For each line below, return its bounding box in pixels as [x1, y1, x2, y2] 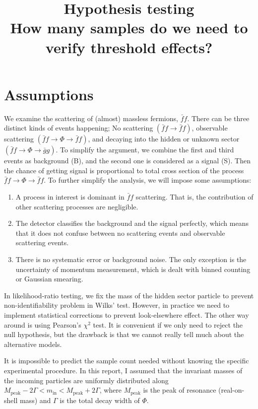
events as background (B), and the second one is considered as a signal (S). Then [4, 155, 251, 166]
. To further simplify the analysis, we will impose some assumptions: [44, 175, 252, 185]
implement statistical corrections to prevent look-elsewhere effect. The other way [4, 310, 249, 320]
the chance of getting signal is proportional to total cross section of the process [4, 165, 244, 175]
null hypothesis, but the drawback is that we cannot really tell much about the [4, 329, 244, 340]
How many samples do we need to [10, 17, 248, 38]
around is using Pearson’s [4, 319, 81, 330]
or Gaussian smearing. [15, 273, 83, 284]
